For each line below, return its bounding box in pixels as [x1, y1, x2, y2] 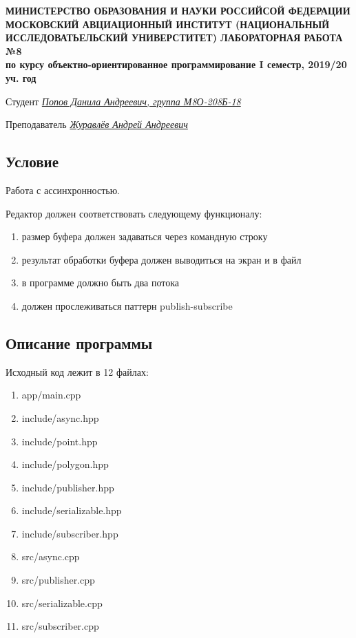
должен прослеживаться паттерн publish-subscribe [21, 298, 233, 312]
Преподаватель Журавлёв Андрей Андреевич [6, 117, 188, 131]
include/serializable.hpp [21, 503, 122, 518]
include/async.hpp [21, 410, 99, 425]
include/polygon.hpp [21, 457, 109, 471]
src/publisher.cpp [21, 573, 95, 587]
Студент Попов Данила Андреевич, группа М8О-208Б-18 [6, 94, 241, 108]
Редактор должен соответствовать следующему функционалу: [6, 206, 262, 220]
